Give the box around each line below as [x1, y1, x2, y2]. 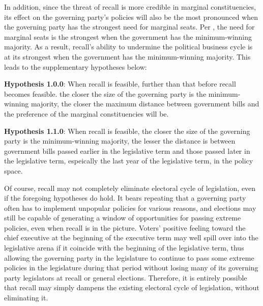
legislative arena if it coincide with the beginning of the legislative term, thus [4, 242, 244, 253]
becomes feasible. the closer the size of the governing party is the [4, 88, 207, 99]
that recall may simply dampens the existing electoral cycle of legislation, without [4, 282, 259, 293]
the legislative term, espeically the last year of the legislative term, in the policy [4, 155, 253, 166]
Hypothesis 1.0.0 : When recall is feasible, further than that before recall [4, 78, 236, 89]
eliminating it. [4, 292, 48, 303]
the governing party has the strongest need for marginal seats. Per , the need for [4, 21, 255, 32]
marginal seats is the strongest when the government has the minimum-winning [4, 31, 252, 42]
